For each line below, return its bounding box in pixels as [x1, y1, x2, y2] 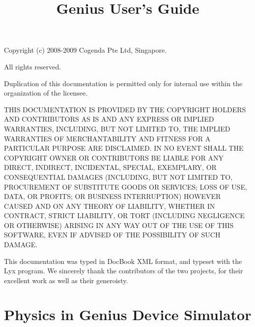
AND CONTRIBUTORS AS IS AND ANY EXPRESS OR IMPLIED [4, 114, 214, 124]
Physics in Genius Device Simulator [4, 304, 252, 324]
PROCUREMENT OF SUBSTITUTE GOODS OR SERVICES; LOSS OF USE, [4, 181, 247, 192]
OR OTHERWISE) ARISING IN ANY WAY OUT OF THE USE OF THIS [4, 220, 234, 230]
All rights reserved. [4, 61, 61, 71]
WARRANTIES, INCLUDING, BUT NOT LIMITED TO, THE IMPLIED [4, 123, 230, 133]
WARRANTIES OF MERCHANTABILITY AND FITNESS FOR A [4, 133, 211, 143]
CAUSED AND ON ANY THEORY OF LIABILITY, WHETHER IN [4, 200, 215, 211]
